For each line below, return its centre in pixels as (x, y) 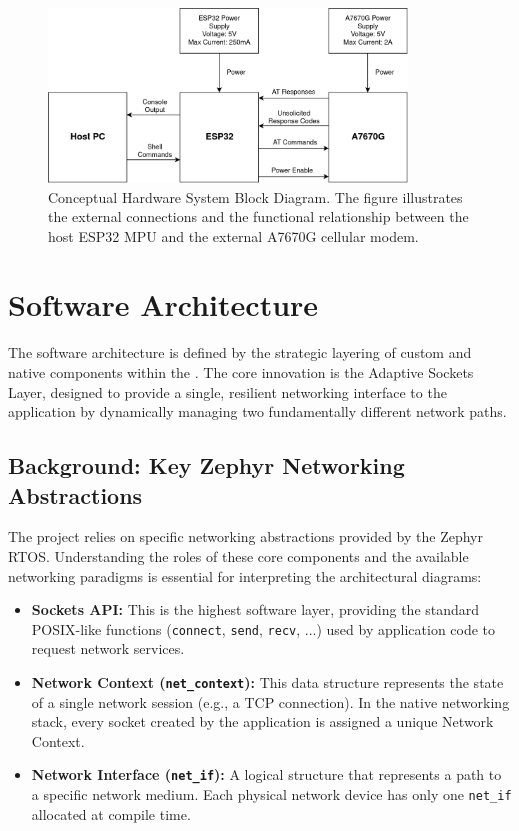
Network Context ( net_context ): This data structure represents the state (267, 682)
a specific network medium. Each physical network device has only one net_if (271, 794)
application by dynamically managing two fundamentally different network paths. (257, 411)
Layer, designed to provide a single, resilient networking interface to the (227, 391)
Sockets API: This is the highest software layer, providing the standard (255, 609)
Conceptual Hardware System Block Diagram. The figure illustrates (255, 196)
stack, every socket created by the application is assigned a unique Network (262, 721)
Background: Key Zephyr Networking (206, 465)
